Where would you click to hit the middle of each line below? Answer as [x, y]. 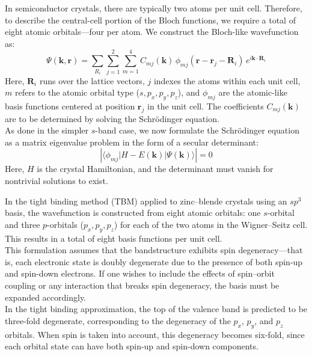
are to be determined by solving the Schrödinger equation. [112, 118]
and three [23, 224]
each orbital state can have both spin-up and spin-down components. [132, 346]
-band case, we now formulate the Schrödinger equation [197, 130]
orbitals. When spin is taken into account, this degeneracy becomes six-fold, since [155, 334]
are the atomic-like [253, 92]
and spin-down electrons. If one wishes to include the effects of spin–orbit [140, 273]
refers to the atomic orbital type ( [77, 92]
